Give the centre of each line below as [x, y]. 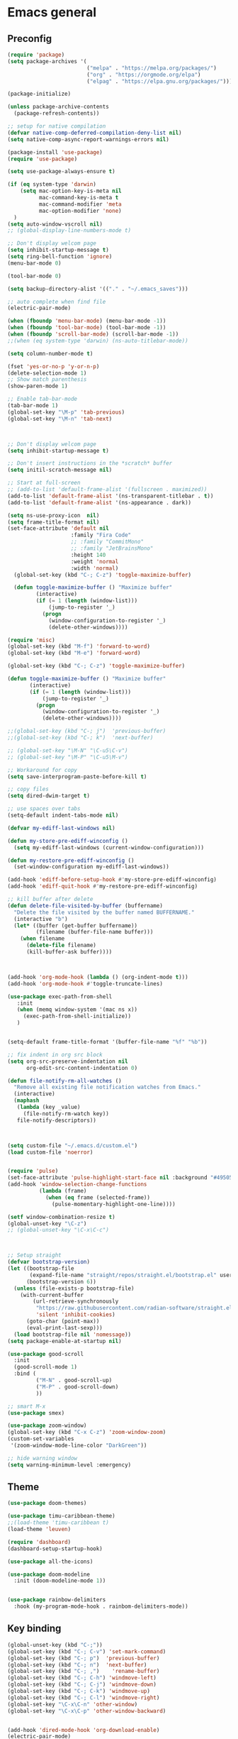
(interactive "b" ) [41, 919]
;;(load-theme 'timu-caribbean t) [58, 1523]
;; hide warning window [42, 1458]
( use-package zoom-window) [47, 1426]
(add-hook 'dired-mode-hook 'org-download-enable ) [84, 1730]
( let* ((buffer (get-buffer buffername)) [76, 926]
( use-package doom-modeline [49, 1574]
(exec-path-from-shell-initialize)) [77, 1016]
